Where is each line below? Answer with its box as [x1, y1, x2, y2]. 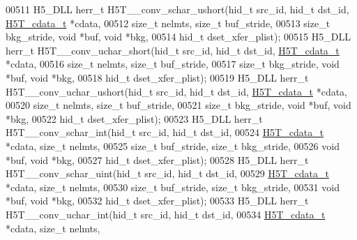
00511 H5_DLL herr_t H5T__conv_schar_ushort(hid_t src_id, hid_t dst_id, [6, 2, 349, 16]
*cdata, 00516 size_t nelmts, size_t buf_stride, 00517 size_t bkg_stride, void [6, 57, 340, 71]
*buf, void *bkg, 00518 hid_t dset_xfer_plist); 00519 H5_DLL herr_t [6, 70, 309, 84]
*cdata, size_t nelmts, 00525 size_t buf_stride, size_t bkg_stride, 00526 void [6, 138, 340, 153]
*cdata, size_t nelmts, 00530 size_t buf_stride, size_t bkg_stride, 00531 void [6, 179, 340, 194]
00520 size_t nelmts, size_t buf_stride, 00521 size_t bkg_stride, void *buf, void [6, 98, 351, 112]
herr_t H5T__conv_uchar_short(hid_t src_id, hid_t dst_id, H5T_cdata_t [6, 43, 340, 57]
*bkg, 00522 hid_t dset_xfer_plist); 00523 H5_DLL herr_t [6, 111, 263, 126]
